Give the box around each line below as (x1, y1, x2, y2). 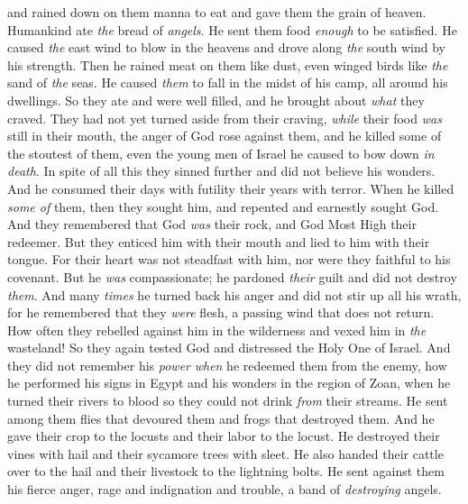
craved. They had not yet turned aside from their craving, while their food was (7, 108, 442, 127)
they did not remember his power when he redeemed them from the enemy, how (7, 355, 447, 374)
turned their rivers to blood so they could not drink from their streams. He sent (7, 391, 448, 410)
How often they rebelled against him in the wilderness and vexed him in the (7, 320, 427, 339)
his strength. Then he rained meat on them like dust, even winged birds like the (7, 55, 448, 74)
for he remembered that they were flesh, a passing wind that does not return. (7, 303, 435, 322)
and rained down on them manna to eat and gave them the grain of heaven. (7, 3, 427, 21)
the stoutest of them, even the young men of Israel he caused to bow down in (7, 143, 435, 162)
